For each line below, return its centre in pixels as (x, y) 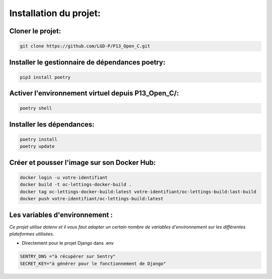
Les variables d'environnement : (61, 215)
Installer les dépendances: (52, 124)
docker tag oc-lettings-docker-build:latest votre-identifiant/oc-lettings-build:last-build (138, 191)
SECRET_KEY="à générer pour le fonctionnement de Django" (93, 263)
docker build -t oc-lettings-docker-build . (76, 185)
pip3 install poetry (45, 77)
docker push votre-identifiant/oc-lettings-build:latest (92, 199)
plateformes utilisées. (32, 234)
